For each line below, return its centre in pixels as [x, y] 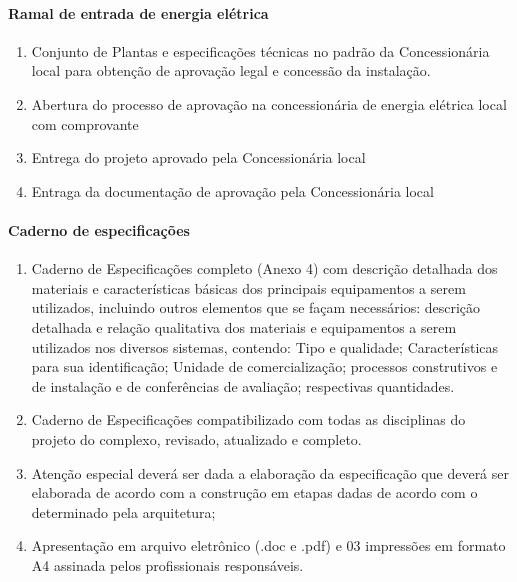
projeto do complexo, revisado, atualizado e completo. [196, 438]
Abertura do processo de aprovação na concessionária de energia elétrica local [269, 103]
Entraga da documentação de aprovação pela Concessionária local [232, 190]
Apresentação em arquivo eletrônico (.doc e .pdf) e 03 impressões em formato [268, 545]
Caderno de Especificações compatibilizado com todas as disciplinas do [248, 419]
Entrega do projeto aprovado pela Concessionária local [198, 157]
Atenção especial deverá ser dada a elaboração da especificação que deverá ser [270, 472]
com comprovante [85, 123]
